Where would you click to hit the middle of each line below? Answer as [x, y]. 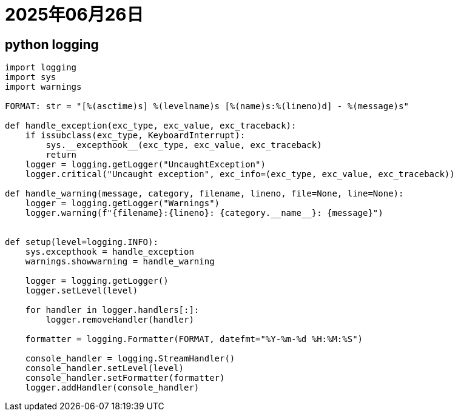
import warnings [43, 87]
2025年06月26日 [74, 15]
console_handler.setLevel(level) [105, 368]
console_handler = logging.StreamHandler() [130, 359]
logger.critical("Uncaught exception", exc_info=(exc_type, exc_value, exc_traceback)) [240, 174]
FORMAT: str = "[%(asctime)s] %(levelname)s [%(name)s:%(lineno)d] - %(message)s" [207, 106]
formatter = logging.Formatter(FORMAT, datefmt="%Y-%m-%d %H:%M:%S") [194, 339]
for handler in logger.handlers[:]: [112, 310]
